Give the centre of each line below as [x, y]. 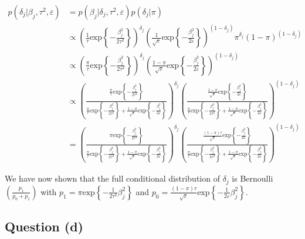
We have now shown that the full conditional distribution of [112, 178]
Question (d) [44, 226]
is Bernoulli [253, 178]
